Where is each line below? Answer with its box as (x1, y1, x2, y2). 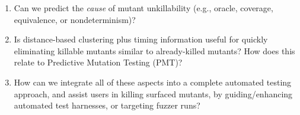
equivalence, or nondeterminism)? (14, 13, 136, 25)
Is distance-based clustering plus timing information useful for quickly (14, 33, 268, 45)
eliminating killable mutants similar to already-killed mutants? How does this (14, 44, 295, 57)
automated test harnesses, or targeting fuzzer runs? (14, 99, 200, 111)
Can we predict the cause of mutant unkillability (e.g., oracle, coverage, (14, 2, 273, 14)
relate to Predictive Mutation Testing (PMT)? (14, 56, 183, 68)
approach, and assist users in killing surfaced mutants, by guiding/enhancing (14, 87, 293, 100)
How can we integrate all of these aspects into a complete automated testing (14, 75, 292, 88)
